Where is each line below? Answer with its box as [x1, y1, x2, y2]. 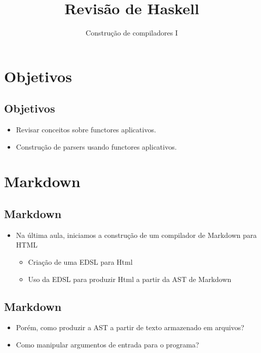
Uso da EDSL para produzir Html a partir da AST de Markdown [28, 273, 232, 284]
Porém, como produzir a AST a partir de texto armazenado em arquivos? [16, 322, 244, 333]
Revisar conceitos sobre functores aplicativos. [16, 124, 156, 135]
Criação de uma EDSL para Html [28, 257, 133, 267]
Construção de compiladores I [86, 27, 178, 38]
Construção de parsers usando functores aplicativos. [16, 141, 177, 152]
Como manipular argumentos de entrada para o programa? [16, 339, 199, 350]
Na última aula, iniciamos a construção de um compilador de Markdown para [16, 229, 257, 240]
